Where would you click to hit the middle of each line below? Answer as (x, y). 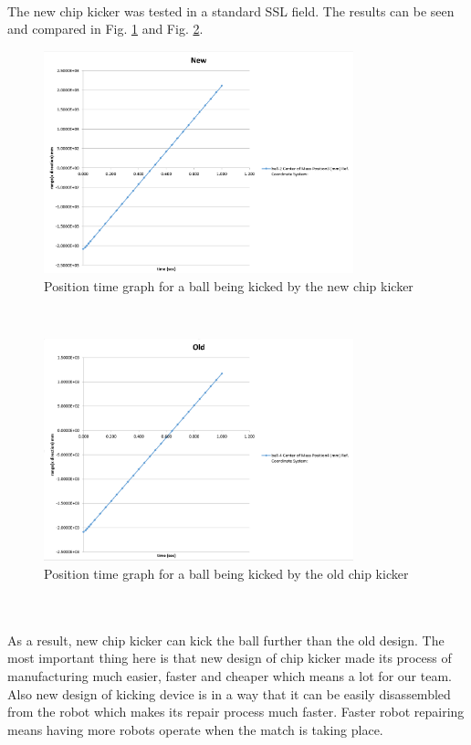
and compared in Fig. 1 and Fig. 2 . (105, 29)
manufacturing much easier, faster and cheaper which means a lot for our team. (230, 675)
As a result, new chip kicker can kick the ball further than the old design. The (226, 640)
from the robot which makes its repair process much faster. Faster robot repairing (236, 712)
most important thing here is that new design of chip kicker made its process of (230, 658)
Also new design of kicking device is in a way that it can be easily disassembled (229, 693)
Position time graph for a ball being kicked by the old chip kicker (226, 573)
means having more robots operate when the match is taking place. (195, 729)
